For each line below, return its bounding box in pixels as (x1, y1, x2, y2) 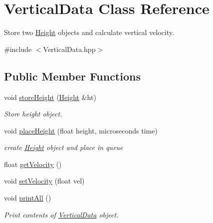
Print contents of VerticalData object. (4, 209, 119, 219)
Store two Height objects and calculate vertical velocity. (4, 27, 174, 37)
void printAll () (4, 192, 51, 203)
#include (4, 43, 32, 54)
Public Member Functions (4, 68, 141, 83)
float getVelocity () (4, 158, 62, 169)
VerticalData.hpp (43, 43, 96, 54)
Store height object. (4, 108, 62, 119)
